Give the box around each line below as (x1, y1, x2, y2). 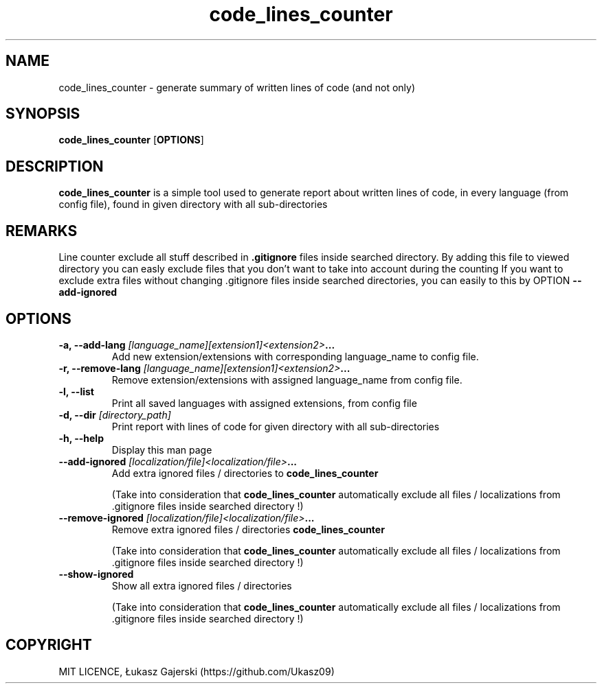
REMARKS (5, 222, 78, 240)
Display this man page (111, 443, 212, 456)
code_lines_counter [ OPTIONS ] (58, 134, 204, 146)
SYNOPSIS (5, 105, 80, 123)
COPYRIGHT (5, 636, 92, 654)
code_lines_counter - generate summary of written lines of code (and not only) (58, 81, 416, 93)
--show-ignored (58, 568, 134, 580)
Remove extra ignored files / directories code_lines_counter (111, 523, 385, 535)
